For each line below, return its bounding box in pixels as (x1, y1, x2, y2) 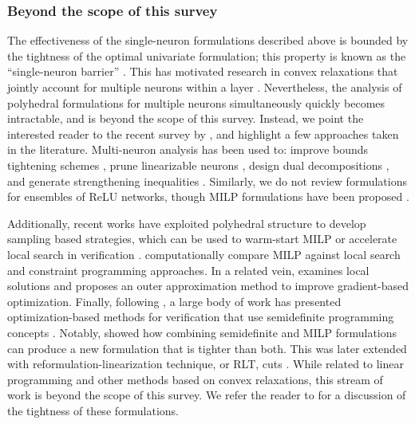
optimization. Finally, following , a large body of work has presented (7, 292, 342, 309)
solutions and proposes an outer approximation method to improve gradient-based (7, 277, 409, 294)
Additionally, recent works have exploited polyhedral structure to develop (7, 214, 366, 231)
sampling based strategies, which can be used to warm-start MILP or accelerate (7, 230, 397, 247)
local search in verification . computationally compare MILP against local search (7, 245, 401, 262)
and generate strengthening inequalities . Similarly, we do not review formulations (7, 172, 407, 189)
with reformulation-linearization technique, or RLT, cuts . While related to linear (7, 355, 404, 372)
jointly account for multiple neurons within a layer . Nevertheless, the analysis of (7, 79, 402, 95)
